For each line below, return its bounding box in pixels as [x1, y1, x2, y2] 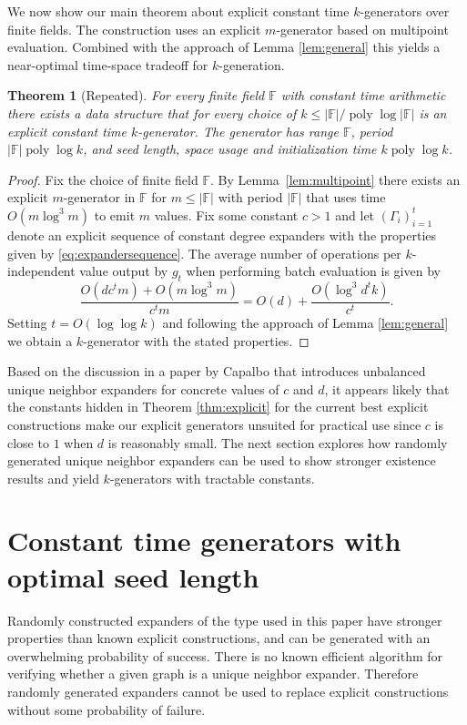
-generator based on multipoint [276, 19, 449, 38]
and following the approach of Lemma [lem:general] [162, 312, 449, 332]
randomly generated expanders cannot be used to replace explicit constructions [7, 681, 449, 700]
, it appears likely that [324, 379, 450, 398]
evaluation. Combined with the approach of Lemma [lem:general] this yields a [7, 37, 441, 56]
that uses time [306, 188, 386, 207]
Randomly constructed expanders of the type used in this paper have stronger [7, 610, 442, 629]
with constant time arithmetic [280, 86, 446, 105]
